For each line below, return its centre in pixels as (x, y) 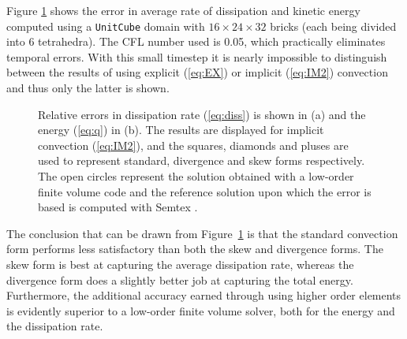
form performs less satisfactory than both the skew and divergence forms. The (195, 249)
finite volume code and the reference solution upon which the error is (205, 191)
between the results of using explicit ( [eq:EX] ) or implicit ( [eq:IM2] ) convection (197, 72)
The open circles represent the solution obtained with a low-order (196, 176)
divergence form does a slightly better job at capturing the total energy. (180, 279)
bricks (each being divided (333, 26)
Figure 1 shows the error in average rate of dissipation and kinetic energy (183, 10)
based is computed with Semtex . (118, 207)
